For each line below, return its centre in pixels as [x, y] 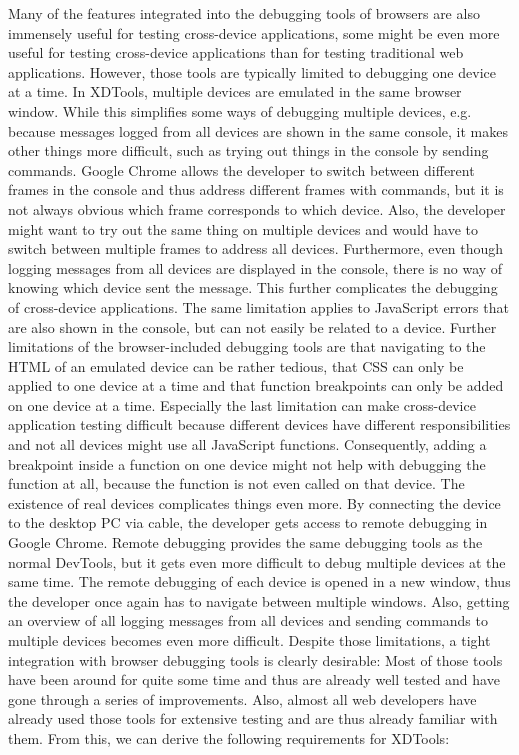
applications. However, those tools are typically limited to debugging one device [252, 71]
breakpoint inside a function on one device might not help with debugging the [247, 463]
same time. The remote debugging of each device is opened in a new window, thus [259, 581]
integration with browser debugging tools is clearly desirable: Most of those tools [255, 659]
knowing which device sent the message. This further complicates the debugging [253, 287]
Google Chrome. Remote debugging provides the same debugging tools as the [245, 542]
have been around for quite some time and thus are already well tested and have [254, 679]
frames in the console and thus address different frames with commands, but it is [256, 189]
